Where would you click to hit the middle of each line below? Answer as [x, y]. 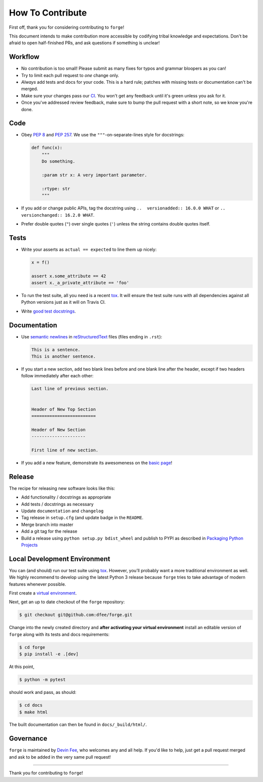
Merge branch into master [47, 524]
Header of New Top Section [64, 409]
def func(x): [47, 148]
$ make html [34, 712]
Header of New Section [58, 429]
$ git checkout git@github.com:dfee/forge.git [76, 615]
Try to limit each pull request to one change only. [70, 75]
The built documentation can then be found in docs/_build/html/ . [78, 725]
